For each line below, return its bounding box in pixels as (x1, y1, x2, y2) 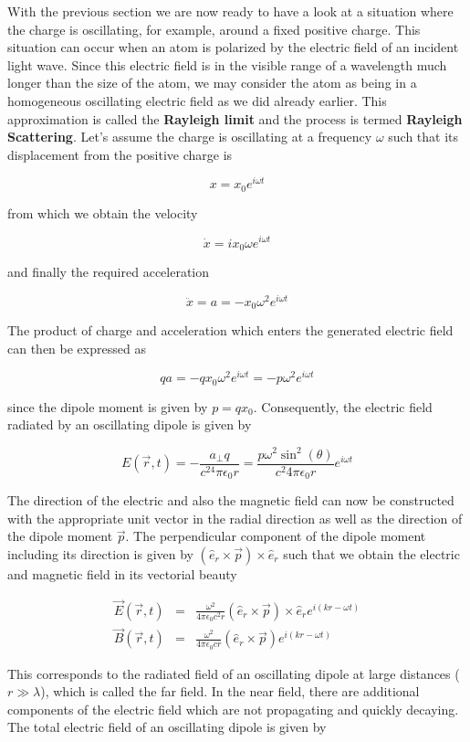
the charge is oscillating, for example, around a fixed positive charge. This (7, 19, 421, 38)
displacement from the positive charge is (7, 144, 233, 164)
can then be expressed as (7, 338, 146, 357)
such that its (388, 127, 459, 146)
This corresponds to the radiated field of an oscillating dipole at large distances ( (7, 663, 460, 683)
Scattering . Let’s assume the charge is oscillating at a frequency (7, 127, 372, 146)
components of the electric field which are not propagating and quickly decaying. (7, 699, 459, 718)
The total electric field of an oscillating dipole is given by (7, 717, 327, 737)
